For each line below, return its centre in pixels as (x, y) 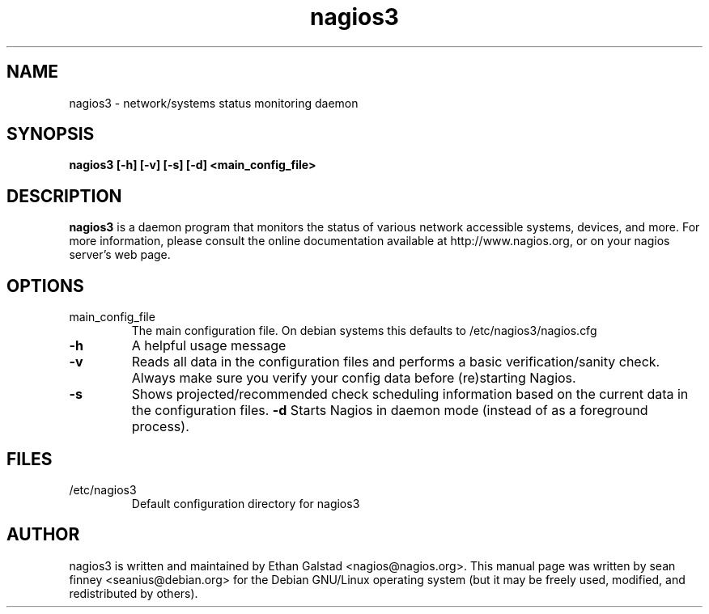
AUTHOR (43, 535)
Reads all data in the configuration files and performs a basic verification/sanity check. (396, 362)
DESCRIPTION (64, 196)
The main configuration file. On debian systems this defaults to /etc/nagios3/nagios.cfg (364, 331)
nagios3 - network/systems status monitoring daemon (214, 103)
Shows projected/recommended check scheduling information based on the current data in (410, 394)
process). (160, 427)
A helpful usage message (209, 346)
